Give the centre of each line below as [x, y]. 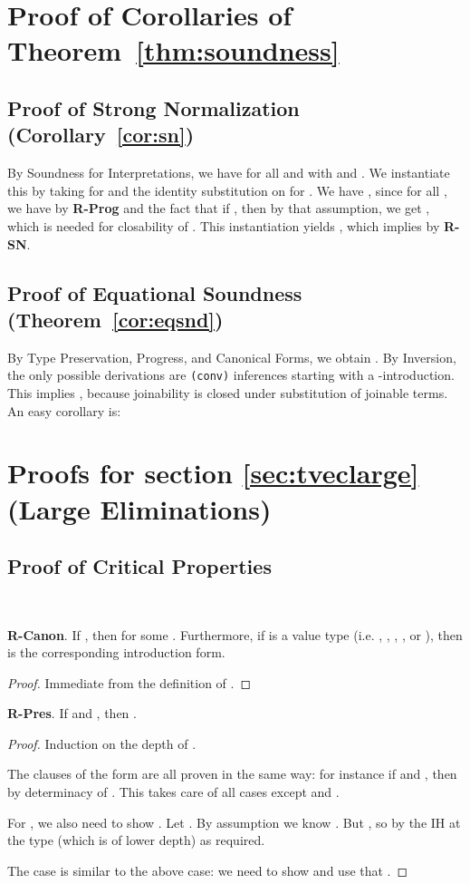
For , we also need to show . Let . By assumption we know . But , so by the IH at [234, 822]
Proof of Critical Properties [139, 566]
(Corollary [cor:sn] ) [101, 135]
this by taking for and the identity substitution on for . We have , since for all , [227, 190]
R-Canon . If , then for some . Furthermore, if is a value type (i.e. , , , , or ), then [235, 634]
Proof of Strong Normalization [153, 107]
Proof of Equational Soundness [155, 292]
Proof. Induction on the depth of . [102, 743]
